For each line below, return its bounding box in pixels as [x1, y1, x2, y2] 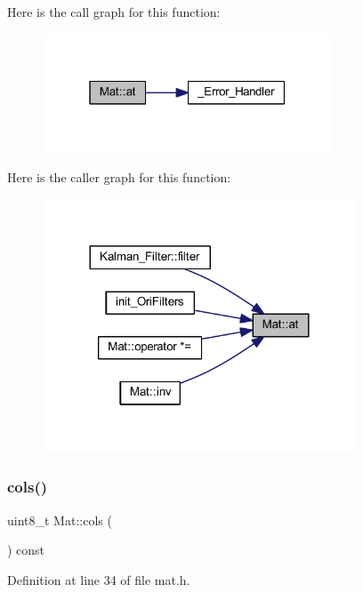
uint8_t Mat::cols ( [7, 510, 112, 529]
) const [7, 540, 45, 559]
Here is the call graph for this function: [7, 3, 221, 20]
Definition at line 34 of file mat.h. [7, 570, 190, 588]
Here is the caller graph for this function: [7, 167, 231, 186]
